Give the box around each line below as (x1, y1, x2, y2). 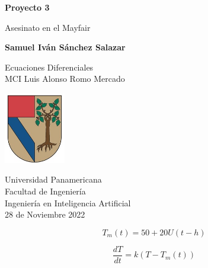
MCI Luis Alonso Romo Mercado (5, 72, 125, 85)
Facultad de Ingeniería (5, 184, 86, 197)
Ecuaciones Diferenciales (5, 60, 94, 73)
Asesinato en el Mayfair (5, 21, 91, 33)
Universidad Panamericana (5, 173, 102, 186)
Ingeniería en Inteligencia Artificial (5, 196, 131, 209)
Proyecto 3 (5, 1, 50, 13)
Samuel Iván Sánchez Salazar (5, 41, 126, 53)
